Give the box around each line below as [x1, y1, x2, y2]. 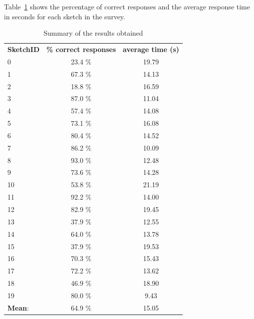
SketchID [7, 44, 40, 54]
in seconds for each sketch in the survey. [4, 11, 125, 21]
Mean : [7, 302, 29, 313]
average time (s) [123, 44, 179, 54]
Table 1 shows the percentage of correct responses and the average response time [4, 1, 250, 11]
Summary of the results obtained [43, 28, 143, 38]
